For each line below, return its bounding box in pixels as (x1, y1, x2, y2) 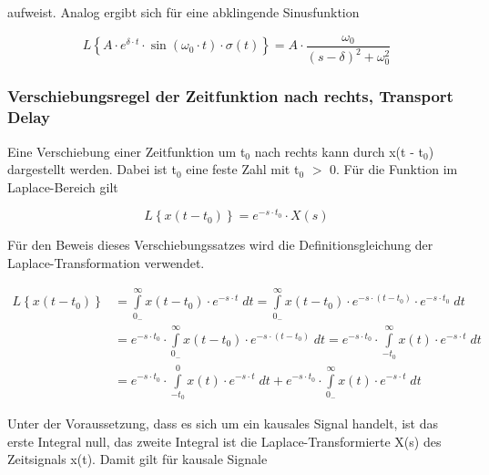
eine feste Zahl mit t (186, 160, 300, 179)
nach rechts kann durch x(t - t (254, 141, 423, 160)
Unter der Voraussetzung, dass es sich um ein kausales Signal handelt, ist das (7, 414, 438, 433)
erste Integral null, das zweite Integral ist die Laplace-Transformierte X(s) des (7, 431, 442, 450)
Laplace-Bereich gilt (7, 177, 118, 196)
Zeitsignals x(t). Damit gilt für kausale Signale (7, 449, 268, 469)
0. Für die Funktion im (330, 160, 458, 179)
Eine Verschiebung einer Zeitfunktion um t (7, 141, 246, 160)
